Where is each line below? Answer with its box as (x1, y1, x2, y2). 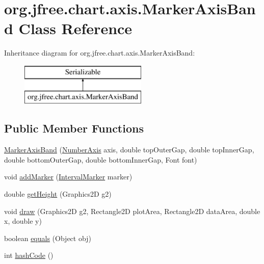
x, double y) (4, 216, 42, 226)
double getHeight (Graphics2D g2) (4, 189, 112, 199)
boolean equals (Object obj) (4, 232, 91, 243)
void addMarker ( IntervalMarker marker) (4, 171, 133, 182)
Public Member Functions (4, 120, 144, 136)
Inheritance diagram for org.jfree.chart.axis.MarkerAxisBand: (4, 47, 195, 58)
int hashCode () (4, 250, 54, 260)
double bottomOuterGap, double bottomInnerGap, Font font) (4, 154, 197, 165)
